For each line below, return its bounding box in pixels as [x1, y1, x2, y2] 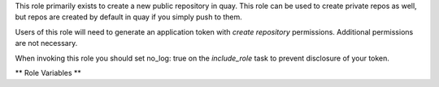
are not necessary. [15, 39, 78, 48]
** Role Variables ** [15, 68, 81, 77]
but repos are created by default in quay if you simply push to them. [15, 12, 243, 22]
